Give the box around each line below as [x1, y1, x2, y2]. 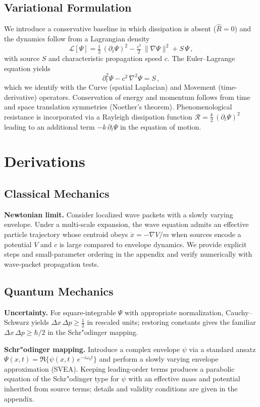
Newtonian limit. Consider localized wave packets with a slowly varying [4, 209, 233, 219]
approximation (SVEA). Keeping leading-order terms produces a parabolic [4, 363, 235, 374]
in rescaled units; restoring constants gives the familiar [87, 317, 256, 327]
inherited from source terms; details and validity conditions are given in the [4, 383, 238, 394]
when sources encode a [171, 229, 241, 240]
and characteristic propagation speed [48, 52, 163, 63]
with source [4, 52, 40, 63]
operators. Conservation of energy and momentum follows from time [39, 91, 250, 102]
